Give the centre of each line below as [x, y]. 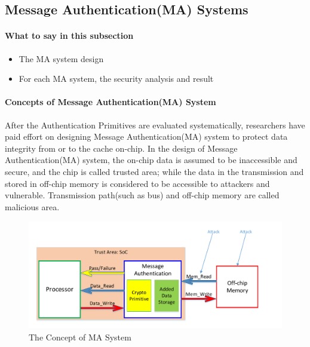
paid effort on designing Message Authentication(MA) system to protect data [146, 136]
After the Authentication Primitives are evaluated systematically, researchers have [155, 125]
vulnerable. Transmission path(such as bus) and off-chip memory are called [142, 195]
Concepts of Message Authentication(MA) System [111, 102]
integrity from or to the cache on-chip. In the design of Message [121, 148]
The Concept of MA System [80, 337]
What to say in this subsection [69, 36]
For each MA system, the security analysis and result [116, 79]
